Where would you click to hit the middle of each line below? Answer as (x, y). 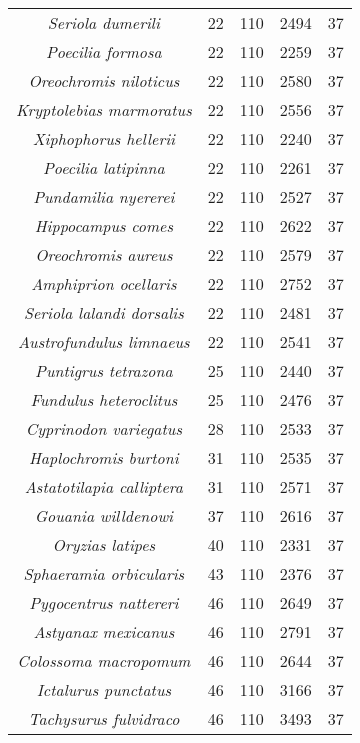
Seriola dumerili (103, 22)
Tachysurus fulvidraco (104, 718)
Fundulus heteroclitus (104, 399)
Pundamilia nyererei (104, 196)
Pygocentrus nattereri (104, 602)
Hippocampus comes (103, 225)
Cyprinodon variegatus (103, 428)
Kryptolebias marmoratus (104, 109)
